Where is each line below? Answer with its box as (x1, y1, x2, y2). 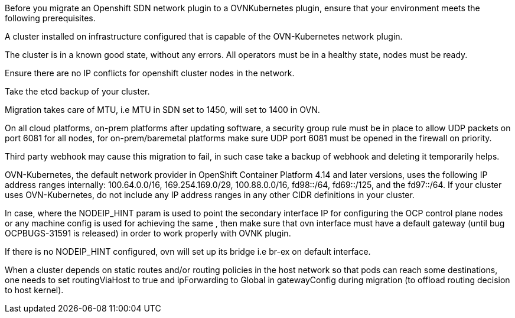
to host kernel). (5, 285, 64, 295)
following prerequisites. (5, 13, 96, 23)
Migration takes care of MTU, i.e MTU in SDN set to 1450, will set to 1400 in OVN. (5, 105, 320, 115)
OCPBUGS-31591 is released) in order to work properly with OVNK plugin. (5, 228, 291, 238)
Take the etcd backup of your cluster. (5, 86, 150, 96)
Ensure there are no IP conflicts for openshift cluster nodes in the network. (5, 68, 295, 78)
